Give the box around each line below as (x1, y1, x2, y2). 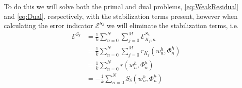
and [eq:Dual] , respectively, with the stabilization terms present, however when (4, 11, 238, 21)
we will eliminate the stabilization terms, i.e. (107, 20, 239, 30)
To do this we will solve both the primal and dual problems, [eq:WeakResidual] (4, 1, 239, 11)
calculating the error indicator (4, 20, 93, 30)
